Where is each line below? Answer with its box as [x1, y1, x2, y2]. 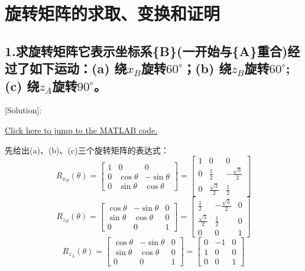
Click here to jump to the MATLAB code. [5, 123, 158, 136]
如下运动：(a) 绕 [29, 59, 127, 77]
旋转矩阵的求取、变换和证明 [5, 1, 220, 25]
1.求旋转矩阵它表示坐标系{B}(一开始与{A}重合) [5, 41, 288, 60]
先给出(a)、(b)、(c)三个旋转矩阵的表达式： [5, 143, 169, 156]
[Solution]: [5, 104, 42, 116]
